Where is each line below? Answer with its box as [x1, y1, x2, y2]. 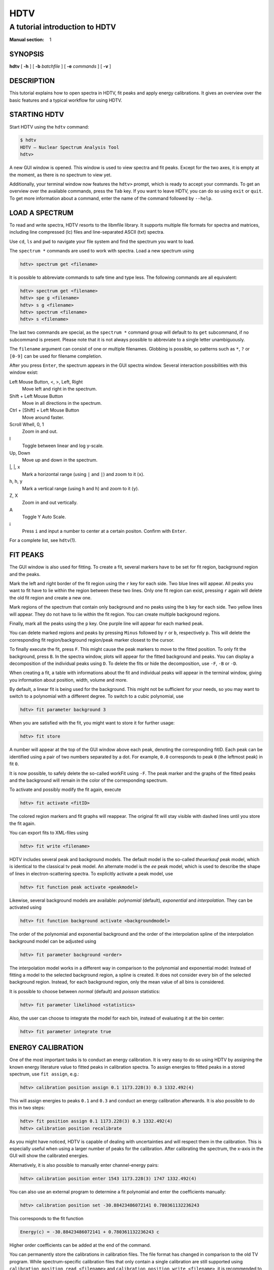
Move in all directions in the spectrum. [22, 400, 102, 406]
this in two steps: [9, 1105, 45, 1111]
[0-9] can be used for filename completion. [9, 353, 102, 359]
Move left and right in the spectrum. [22, 386, 97, 392]
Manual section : [9, 37, 45, 43]
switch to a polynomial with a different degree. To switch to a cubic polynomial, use [9, 693, 184, 700]
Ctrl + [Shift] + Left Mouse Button [9, 407, 80, 414]
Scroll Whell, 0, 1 [9, 422, 44, 428]
